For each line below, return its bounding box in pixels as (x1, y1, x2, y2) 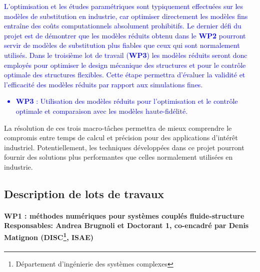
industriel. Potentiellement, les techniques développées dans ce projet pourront (4, 142, 244, 152)
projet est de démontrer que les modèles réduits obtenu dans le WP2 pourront (4, 30, 246, 40)
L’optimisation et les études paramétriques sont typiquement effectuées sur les (4, 1, 243, 11)
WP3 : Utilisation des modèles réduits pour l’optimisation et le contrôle (15, 96, 238, 106)
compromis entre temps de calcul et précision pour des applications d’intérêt (4, 132, 238, 143)
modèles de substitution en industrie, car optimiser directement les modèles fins (4, 10, 248, 21)
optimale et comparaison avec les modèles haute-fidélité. (15, 105, 188, 116)
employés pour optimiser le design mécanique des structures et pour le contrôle (4, 59, 246, 70)
